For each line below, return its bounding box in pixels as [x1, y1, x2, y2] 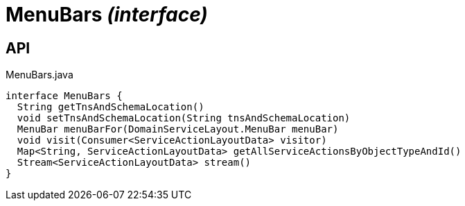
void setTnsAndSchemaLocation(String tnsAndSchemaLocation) [17, 112, 351, 124]
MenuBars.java [6, 69, 73, 81]
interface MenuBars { [6, 90, 123, 102]
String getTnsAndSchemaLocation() [17, 101, 204, 113]
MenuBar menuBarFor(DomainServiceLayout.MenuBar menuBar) [17, 123, 339, 135]
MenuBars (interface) [6, 3, 208, 26]
